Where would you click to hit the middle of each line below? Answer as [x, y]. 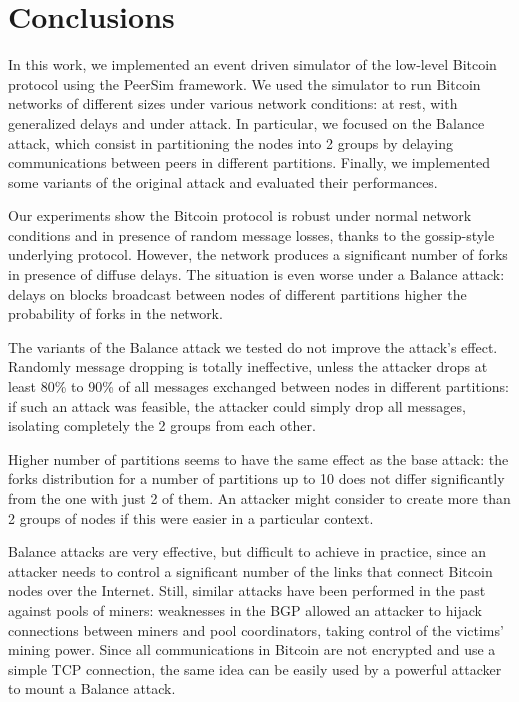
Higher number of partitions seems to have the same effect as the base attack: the [258, 458]
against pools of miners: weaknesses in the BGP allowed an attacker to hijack [245, 609]
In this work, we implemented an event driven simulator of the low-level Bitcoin [252, 64]
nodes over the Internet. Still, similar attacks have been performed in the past [247, 590]
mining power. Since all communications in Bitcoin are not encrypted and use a [252, 649]
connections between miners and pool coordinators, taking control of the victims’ [256, 629]
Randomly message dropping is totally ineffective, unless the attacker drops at [248, 366]
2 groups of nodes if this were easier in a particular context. [191, 517]
